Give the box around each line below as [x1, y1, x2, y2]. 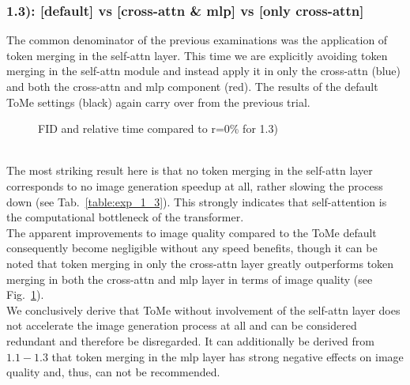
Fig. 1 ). [6, 286, 44, 303]
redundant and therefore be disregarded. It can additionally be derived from [6, 332, 374, 349]
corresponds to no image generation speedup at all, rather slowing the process [6, 177, 383, 194]
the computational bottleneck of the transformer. [6, 209, 244, 225]
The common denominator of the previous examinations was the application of [6, 32, 388, 48]
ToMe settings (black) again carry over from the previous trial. [6, 93, 310, 110]
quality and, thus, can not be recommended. [6, 364, 220, 380]
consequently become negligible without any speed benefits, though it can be [6, 240, 378, 256]
